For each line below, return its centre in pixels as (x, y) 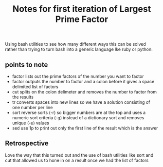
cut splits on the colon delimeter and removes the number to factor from (84, 92)
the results (23, 97)
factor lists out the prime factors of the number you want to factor (78, 76)
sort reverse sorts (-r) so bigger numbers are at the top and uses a (79, 112)
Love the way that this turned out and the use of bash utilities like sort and (79, 155)
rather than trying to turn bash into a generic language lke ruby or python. (79, 49)
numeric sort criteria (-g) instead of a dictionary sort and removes (78, 118)
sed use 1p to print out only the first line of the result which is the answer (85, 128)
